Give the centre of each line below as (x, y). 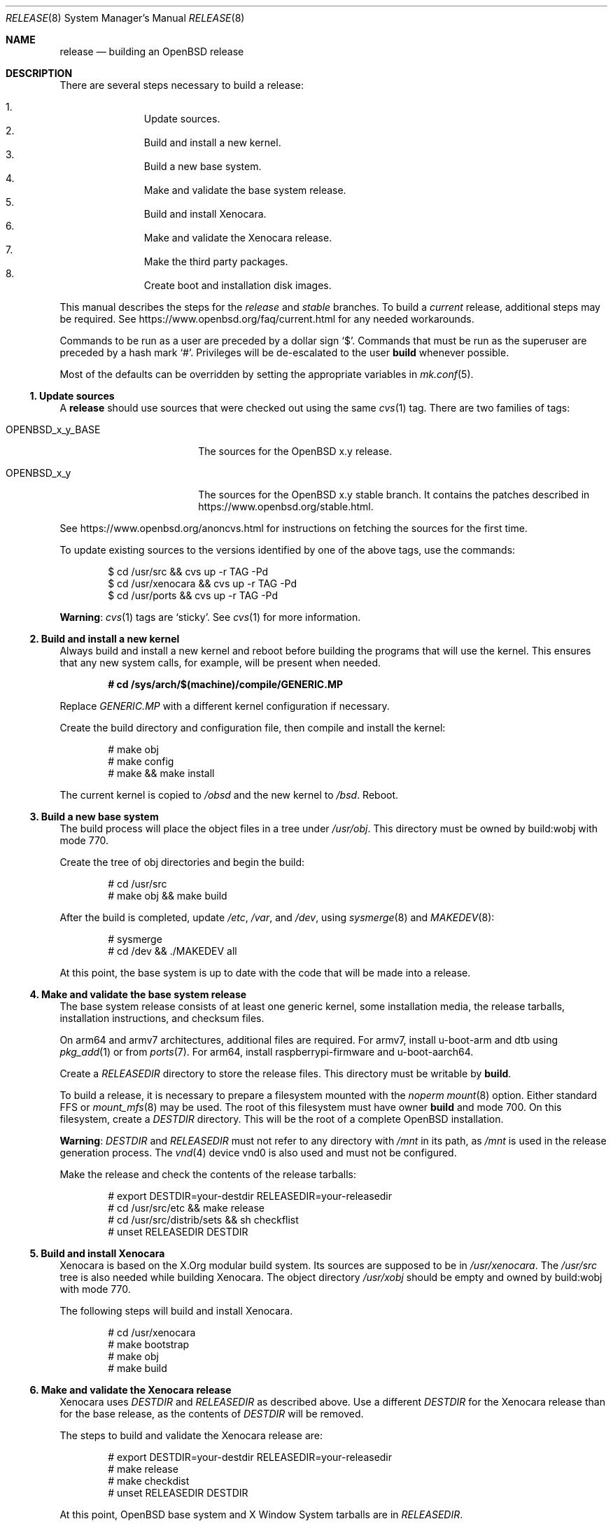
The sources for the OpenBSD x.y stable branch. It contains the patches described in (394, 495)
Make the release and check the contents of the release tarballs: (208, 1174)
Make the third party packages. (216, 261)
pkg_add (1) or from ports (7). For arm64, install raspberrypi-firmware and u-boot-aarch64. (267, 1052)
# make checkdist (149, 1481)
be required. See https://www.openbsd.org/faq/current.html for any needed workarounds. (267, 319)
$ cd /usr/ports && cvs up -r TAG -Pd (193, 595)
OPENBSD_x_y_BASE (53, 429)
